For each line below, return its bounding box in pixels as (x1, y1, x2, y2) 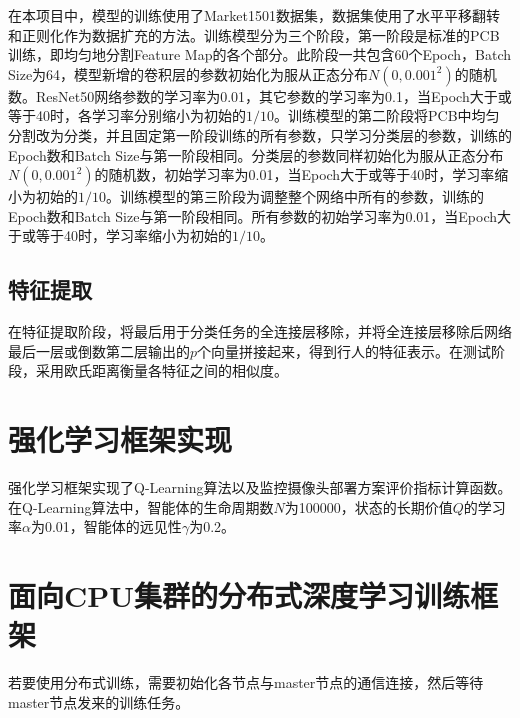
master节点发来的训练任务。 (8, 691, 190, 712)
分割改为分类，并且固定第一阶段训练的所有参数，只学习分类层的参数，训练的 (8, 124, 512, 145)
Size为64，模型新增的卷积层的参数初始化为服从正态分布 (8, 63, 369, 84)
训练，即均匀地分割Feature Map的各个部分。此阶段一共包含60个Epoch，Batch (8, 44, 512, 65)
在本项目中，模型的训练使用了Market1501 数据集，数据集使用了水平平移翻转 (8, 5, 500, 25)
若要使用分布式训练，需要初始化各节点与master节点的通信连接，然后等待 (8, 672, 484, 693)
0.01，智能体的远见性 (44, 516, 182, 537)
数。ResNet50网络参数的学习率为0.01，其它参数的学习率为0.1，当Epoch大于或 (8, 85, 512, 106)
